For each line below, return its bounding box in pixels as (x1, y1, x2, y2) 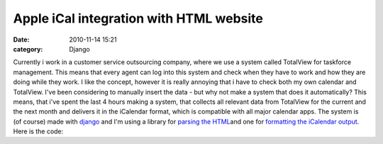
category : (13, 44, 43, 53)
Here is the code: (13, 127, 64, 136)
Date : (13, 35, 30, 44)
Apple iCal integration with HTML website (13, 11, 264, 26)
